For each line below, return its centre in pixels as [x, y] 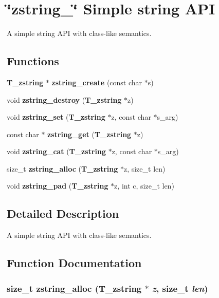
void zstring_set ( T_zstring [56, 117]
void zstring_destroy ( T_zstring [64, 99]
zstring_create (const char [97, 82]
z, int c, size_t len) [144, 186]
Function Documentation [74, 263]
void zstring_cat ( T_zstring [56, 151]
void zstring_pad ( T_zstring [58, 186]
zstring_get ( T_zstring [89, 134]
